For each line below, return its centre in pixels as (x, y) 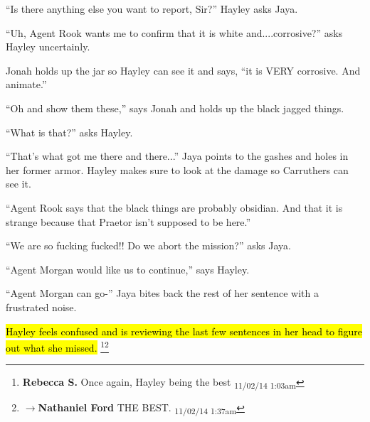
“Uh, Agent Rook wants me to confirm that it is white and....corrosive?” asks (174, 32)
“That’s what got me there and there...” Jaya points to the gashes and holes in (177, 156)
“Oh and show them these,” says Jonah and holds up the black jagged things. (175, 108)
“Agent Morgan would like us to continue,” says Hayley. (128, 269)
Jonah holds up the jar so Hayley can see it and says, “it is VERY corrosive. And (183, 70)
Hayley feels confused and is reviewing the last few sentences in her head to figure (184, 331)
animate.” (26, 84)
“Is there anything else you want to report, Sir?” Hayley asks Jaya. (152, 9)
